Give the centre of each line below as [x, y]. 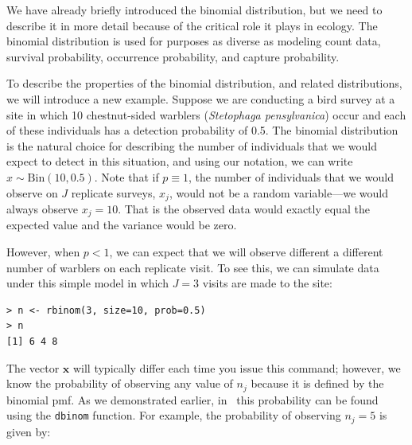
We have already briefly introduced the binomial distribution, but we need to [194, 10]
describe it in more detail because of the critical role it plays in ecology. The [192, 25]
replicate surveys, [113, 192]
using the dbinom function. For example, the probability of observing [174, 415]
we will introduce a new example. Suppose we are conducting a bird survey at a [201, 98]
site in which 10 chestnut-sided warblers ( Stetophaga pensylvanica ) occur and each [206, 114]
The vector [33, 367]
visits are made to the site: [267, 283]
